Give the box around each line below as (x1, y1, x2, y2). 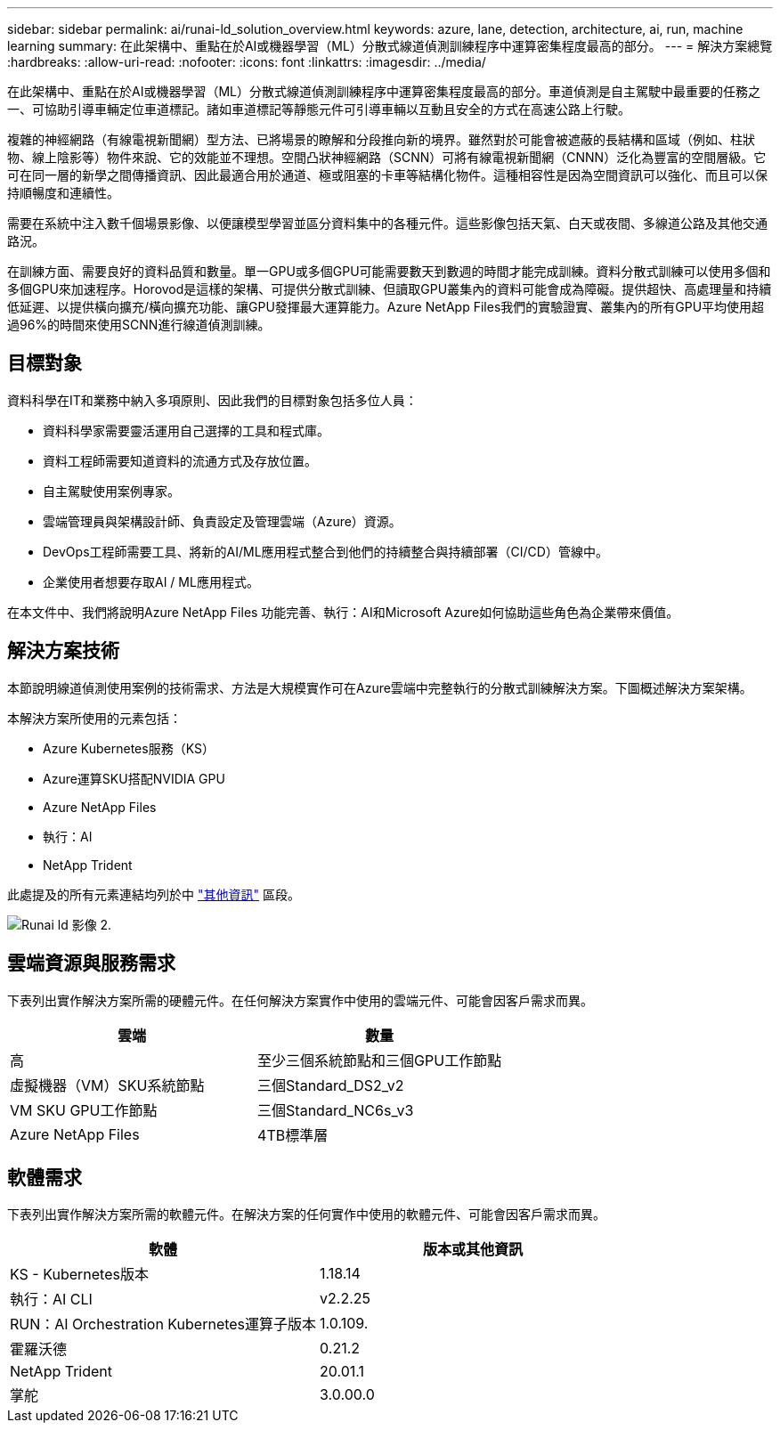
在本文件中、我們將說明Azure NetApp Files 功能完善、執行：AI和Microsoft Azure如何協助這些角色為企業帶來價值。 (7, 604, 679, 620)
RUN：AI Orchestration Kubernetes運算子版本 (10, 1315, 317, 1334)
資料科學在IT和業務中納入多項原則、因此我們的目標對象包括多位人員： (7, 392, 418, 408)
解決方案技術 (7, 639, 119, 662)
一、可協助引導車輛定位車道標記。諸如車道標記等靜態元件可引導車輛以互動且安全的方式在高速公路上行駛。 (7, 102, 630, 117)
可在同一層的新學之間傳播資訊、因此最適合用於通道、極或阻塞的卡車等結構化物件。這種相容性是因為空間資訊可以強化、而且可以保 (7, 167, 768, 183)
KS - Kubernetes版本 (10, 1265, 149, 1284)
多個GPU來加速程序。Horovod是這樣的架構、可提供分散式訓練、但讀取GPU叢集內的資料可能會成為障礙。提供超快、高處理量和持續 (7, 281, 772, 297)
